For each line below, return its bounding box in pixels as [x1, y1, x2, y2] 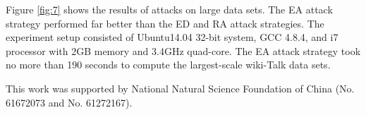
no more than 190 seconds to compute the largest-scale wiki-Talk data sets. [6, 57, 331, 72]
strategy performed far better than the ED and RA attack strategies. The [6, 16, 324, 30]
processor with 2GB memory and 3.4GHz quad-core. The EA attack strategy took [6, 43, 361, 58]
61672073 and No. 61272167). [6, 95, 133, 109]
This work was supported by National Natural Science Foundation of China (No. [6, 80, 355, 95]
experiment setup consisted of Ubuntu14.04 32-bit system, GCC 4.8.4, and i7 [6, 30, 338, 44]
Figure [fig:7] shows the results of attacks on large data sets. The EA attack [6, 2, 333, 16]
